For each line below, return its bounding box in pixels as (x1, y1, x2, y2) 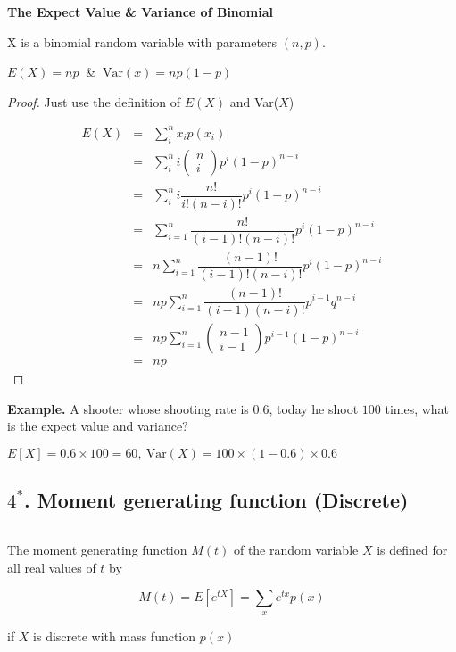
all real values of (7, 557, 96, 576)
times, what (385, 399, 450, 417)
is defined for (377, 541, 448, 559)
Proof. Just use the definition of (7, 92, 180, 111)
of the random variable (233, 541, 359, 559)
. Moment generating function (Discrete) (24, 486, 409, 514)
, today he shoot (269, 399, 359, 417)
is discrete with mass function (33, 626, 196, 645)
